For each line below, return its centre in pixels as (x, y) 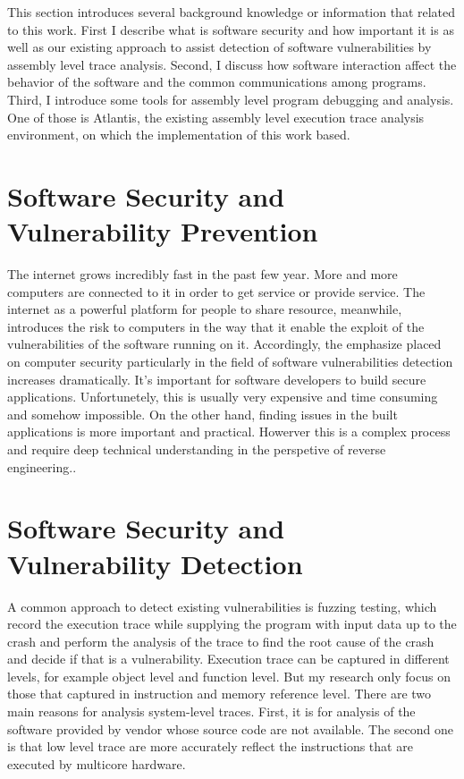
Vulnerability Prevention (163, 231)
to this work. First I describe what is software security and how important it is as (231, 29)
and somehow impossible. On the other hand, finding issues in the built (202, 414)
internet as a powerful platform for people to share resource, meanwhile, (205, 309)
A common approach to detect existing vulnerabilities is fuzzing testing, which (222, 606)
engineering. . (42, 466)
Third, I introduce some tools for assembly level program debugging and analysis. (231, 99)
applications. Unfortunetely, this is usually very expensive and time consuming (223, 397)
